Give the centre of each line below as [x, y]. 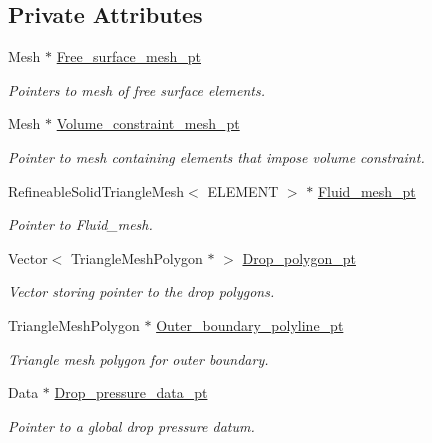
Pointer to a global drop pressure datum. [131, 425]
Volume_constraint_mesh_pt [148, 123]
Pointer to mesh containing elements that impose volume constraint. [216, 156]
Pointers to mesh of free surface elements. [136, 89]
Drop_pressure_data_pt [131, 392]
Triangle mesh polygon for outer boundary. [138, 358]
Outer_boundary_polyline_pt [250, 324]
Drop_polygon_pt [299, 257]
